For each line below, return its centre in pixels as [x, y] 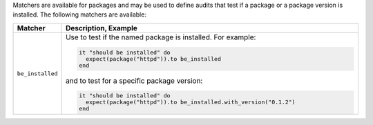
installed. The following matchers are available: [79, 15]
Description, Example [102, 28]
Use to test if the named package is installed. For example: [161, 37]
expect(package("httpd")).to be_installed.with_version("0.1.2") [190, 103]
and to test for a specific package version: [134, 81]
